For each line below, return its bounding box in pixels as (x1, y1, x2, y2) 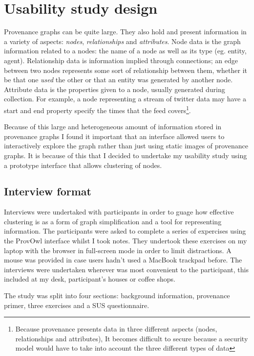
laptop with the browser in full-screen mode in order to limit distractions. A (4, 245, 232, 255)
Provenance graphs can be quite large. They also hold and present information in (4, 26, 247, 37)
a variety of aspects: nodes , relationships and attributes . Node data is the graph (4, 36, 241, 46)
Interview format (4, 184, 91, 199)
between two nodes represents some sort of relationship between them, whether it (4, 65, 247, 75)
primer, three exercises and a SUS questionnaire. (4, 300, 149, 310)
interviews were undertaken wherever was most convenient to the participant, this (4, 264, 249, 274)
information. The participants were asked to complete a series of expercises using (4, 226, 246, 236)
